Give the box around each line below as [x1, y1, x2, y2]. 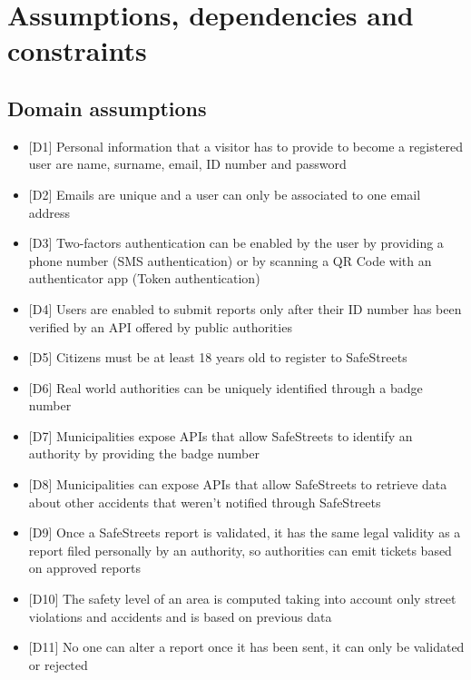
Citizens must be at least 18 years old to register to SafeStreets [55, 348, 407, 367]
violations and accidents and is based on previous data [28, 606, 332, 626]
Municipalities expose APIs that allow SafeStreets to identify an [55, 426, 413, 445]
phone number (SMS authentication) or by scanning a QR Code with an [28, 251, 432, 270]
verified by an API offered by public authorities [28, 317, 292, 336]
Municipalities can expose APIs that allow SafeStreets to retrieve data [55, 475, 447, 494]
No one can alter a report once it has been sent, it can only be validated [62, 637, 465, 656]
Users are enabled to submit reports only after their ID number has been [55, 299, 462, 318]
